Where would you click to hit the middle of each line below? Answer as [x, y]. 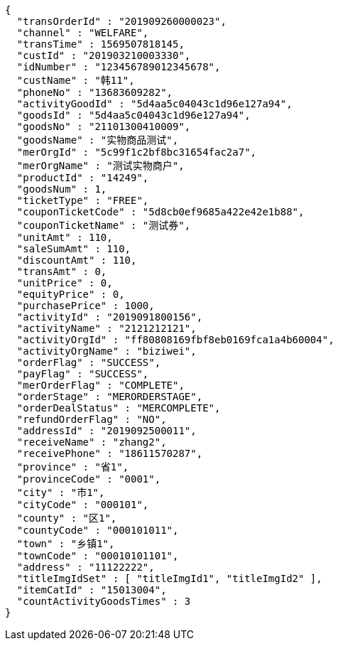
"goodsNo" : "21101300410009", [104, 126]
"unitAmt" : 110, [65, 237]
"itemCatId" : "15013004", [92, 590]
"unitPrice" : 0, [65, 283]
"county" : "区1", [67, 518]
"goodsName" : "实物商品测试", [98, 140]
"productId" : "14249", [83, 178]
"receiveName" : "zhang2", [92, 442]
